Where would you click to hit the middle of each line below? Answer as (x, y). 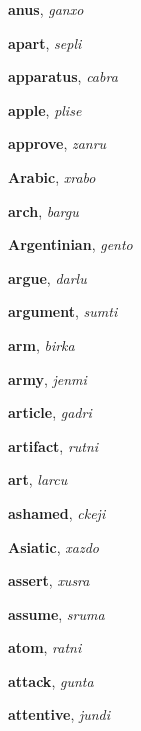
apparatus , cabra (63, 76)
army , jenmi (47, 378)
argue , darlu (47, 277)
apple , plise (45, 109)
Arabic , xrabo (52, 176)
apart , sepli (45, 42)
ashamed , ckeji (57, 512)
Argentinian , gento (70, 244)
